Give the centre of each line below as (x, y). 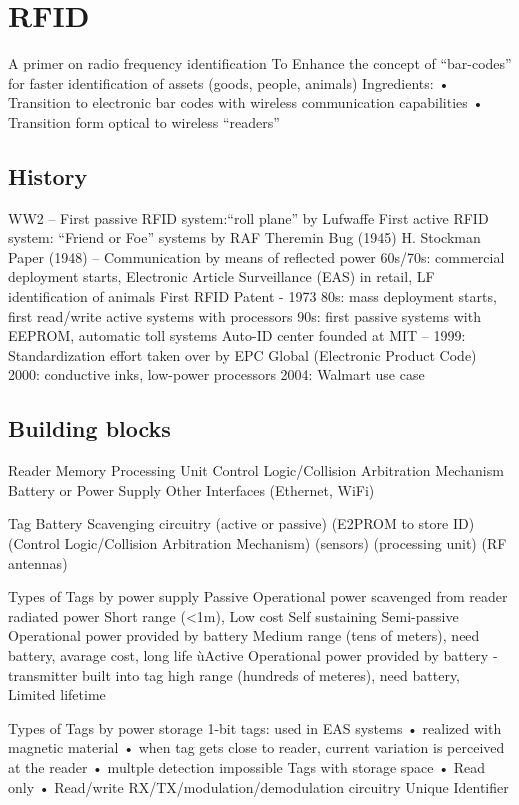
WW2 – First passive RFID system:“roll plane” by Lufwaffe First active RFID (248, 217)
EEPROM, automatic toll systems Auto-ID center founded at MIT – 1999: (237, 335)
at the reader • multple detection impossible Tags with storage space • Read (247, 766)
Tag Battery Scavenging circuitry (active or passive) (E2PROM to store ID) (241, 523)
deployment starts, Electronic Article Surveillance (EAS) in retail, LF (221, 276)
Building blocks (89, 428)
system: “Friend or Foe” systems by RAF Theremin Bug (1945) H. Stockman (244, 237)
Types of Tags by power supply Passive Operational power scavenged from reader (258, 596)
